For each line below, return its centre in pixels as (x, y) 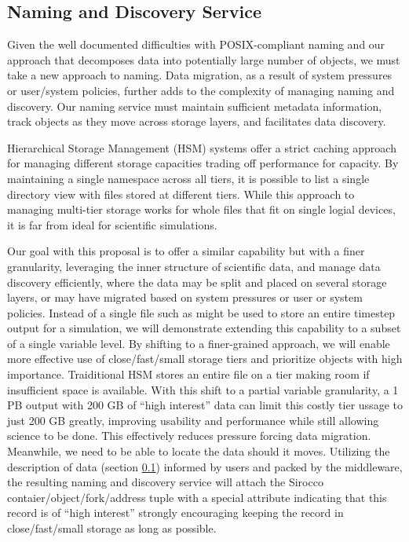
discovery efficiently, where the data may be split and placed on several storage (197, 282)
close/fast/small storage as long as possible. (112, 528)
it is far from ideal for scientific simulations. (112, 224)
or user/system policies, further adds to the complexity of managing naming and (201, 90)
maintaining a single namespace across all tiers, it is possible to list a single (188, 178)
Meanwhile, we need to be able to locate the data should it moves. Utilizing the (199, 451)
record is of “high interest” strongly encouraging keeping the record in (175, 513)
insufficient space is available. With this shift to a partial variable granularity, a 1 (203, 389)
